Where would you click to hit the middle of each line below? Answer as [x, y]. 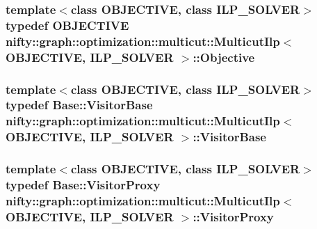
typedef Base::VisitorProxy [83, 185]
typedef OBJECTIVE [67, 25]
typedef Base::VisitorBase [79, 105]
